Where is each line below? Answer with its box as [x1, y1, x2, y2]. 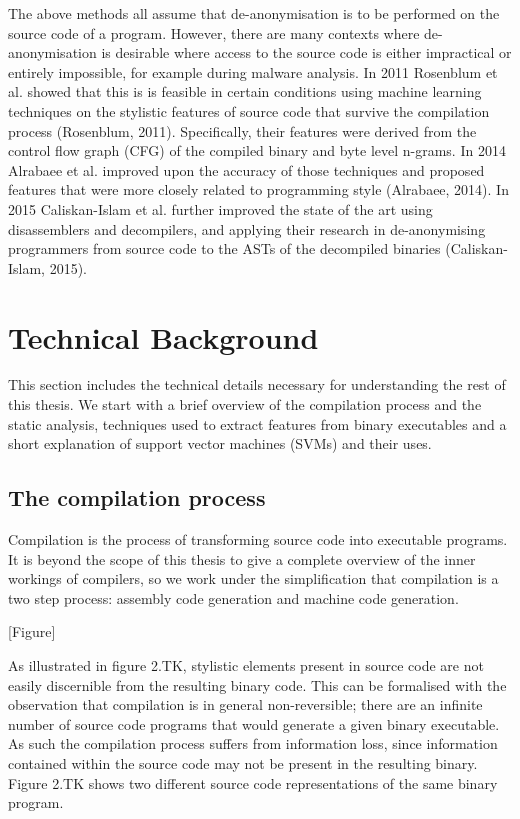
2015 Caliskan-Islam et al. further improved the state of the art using [8, 198, 433, 219]
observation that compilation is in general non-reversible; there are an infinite [8, 694, 483, 715]
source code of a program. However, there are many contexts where [8, 22, 420, 43]
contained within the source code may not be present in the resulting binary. [8, 752, 478, 773]
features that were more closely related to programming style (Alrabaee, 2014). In [8, 179, 509, 200]
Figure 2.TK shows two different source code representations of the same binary [8, 772, 498, 793]
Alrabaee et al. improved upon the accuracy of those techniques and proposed [8, 159, 485, 180]
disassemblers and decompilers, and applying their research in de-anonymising [8, 218, 486, 239]
